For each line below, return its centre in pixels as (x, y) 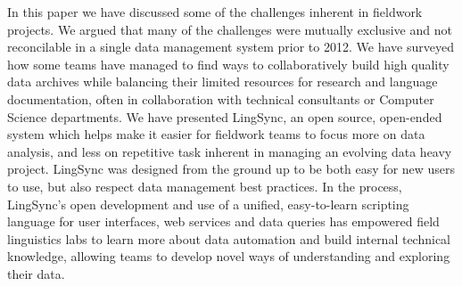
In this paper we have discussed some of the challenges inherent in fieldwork (215, 12)
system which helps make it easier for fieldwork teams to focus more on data (216, 134)
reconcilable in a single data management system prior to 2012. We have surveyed (231, 47)
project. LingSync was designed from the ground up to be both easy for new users (231, 169)
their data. (36, 273)
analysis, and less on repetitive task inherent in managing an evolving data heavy (230, 151)
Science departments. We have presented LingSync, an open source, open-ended (225, 116)
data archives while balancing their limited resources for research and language (223, 82)
